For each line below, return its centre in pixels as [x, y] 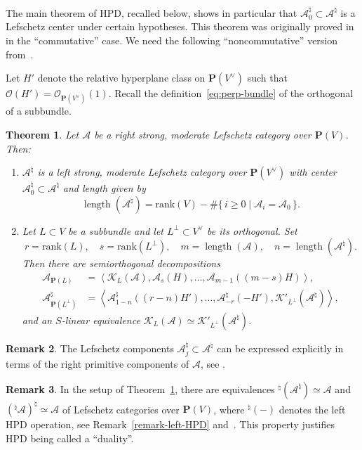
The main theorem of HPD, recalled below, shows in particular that [152, 12]
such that [267, 78]
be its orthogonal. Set [252, 230]
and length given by [104, 187]
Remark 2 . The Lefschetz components [90, 348]
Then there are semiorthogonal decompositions [121, 263]
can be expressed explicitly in [280, 348]
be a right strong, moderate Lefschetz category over [203, 134]
